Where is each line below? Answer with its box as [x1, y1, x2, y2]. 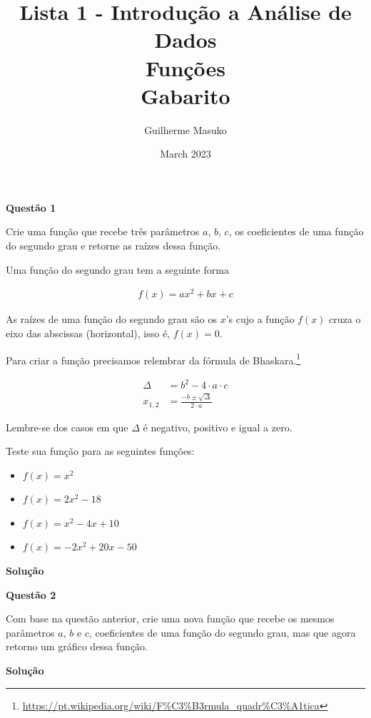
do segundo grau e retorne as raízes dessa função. [6, 238, 221, 253]
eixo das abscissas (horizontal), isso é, [6, 325, 170, 340]
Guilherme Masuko [144, 122, 227, 137]
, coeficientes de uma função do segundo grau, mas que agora [88, 625, 356, 640]
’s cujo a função [225, 312, 295, 327]
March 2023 [160, 146, 211, 161]
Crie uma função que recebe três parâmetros [6, 224, 200, 239]
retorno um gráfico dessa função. [6, 639, 148, 654]
